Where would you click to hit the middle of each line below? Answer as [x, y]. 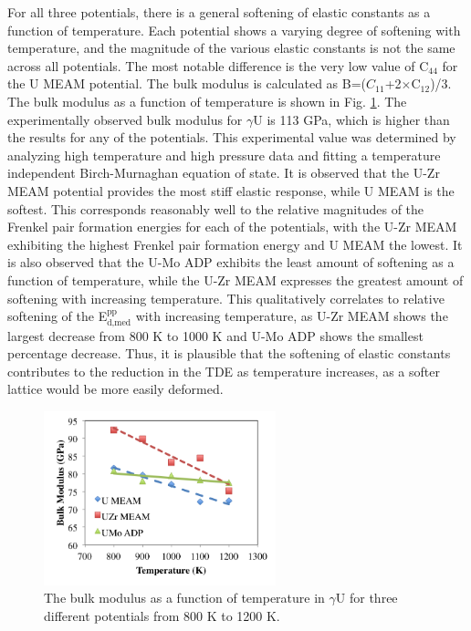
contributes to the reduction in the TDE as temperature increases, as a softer [224, 371]
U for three [366, 598]
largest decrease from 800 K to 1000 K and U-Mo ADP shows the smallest [215, 335]
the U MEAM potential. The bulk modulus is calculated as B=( [187, 83]
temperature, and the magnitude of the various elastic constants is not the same [231, 48]
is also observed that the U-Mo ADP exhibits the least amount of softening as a [231, 262]
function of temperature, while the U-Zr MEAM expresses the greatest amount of [235, 279]
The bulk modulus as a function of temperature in [184, 598]
